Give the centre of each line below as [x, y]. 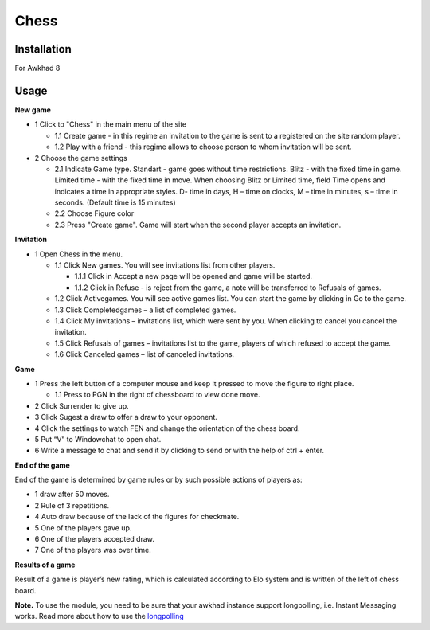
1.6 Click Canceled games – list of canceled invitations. [145, 354]
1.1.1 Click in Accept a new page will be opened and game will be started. [193, 276]
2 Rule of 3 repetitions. [72, 505]
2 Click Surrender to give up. [82, 405]
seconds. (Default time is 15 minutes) [115, 202]
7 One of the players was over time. [93, 550]
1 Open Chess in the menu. [79, 254]
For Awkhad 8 [37, 68]
